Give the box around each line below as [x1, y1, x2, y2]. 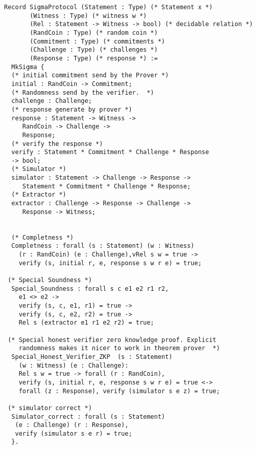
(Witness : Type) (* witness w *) [30, 12, 147, 19]
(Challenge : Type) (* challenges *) [30, 46, 158, 54]
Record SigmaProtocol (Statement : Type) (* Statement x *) [4, 4, 213, 11]
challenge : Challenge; [11, 97, 92, 105]
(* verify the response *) [11, 140, 103, 147]
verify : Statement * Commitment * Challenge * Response [11, 148, 209, 156]
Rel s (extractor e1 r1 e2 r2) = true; [18, 319, 154, 327]
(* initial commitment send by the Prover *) [11, 72, 169, 79]
